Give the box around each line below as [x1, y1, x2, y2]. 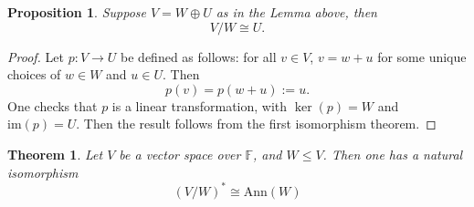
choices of [7, 65, 61, 84]
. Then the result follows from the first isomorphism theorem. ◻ [76, 114, 437, 133]
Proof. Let [7, 47, 64, 66]
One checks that [7, 96, 98, 115]
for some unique [377, 47, 467, 66]
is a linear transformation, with [111, 96, 288, 115]
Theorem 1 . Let [7, 144, 103, 163]
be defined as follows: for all [121, 47, 277, 66]
